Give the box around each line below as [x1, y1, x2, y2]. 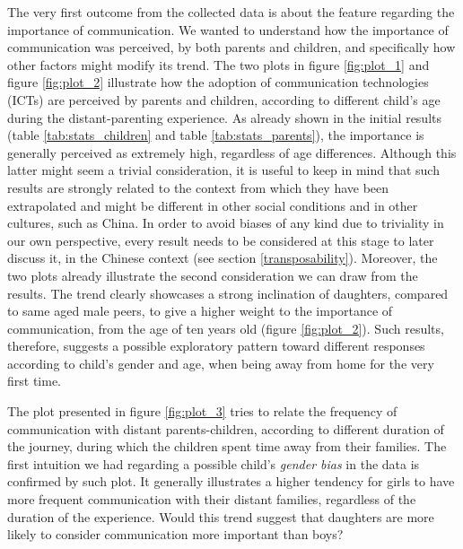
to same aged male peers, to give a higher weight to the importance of [7, 301, 393, 320]
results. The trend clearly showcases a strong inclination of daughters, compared [7, 283, 449, 302]
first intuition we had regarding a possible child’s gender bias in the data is [7, 454, 420, 473]
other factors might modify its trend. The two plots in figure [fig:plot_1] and [7, 55, 430, 74]
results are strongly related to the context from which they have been [7, 178, 389, 196]
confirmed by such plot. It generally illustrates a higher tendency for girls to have [7, 472, 455, 491]
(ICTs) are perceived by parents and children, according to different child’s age [7, 90, 441, 109]
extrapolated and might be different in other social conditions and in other [7, 196, 418, 214]
